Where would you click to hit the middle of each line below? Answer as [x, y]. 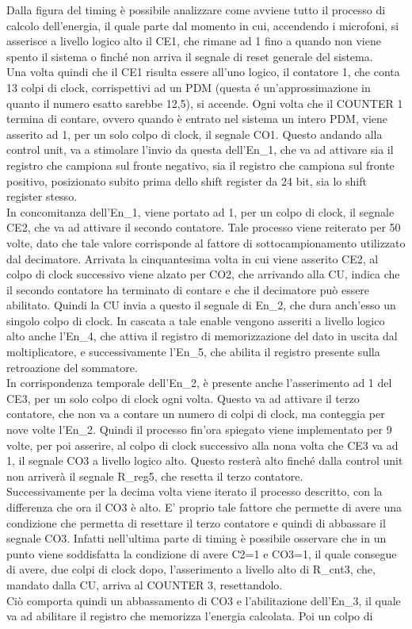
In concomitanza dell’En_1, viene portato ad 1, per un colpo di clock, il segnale [200, 211]
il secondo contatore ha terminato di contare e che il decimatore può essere [188, 289]
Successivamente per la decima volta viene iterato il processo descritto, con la [195, 491]
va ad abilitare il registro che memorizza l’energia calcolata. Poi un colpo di [190, 616]
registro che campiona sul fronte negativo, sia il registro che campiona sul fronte [200, 165]
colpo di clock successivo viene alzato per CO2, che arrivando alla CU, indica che [203, 274]
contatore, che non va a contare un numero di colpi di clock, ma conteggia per [196, 414]
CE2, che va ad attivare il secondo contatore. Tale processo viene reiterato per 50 [204, 227]
